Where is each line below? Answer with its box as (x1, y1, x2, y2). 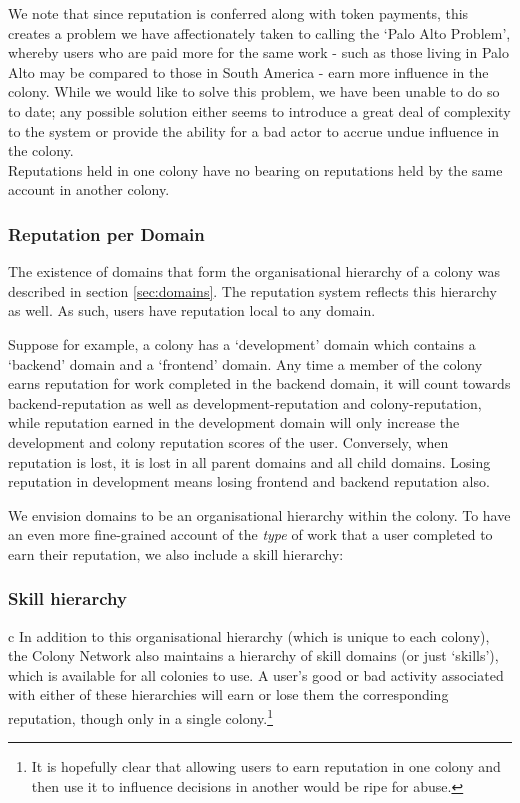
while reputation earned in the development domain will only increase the (8, 412, 460, 433)
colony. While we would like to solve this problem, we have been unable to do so (8, 81, 500, 102)
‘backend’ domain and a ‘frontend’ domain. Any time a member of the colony (8, 353, 483, 374)
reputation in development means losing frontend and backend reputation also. (8, 471, 490, 492)
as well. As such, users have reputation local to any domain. (8, 300, 376, 321)
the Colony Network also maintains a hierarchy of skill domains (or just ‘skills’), (8, 645, 499, 666)
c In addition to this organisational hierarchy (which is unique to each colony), (8, 625, 490, 646)
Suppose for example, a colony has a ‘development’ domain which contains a (8, 333, 476, 354)
